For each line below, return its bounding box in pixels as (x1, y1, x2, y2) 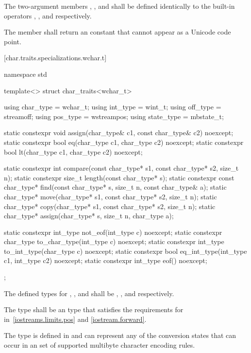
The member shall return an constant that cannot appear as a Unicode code (4, 27, 231, 37)
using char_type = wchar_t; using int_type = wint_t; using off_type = (4, 102, 221, 112)
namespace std (4, 69, 47, 79)
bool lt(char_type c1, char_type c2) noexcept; (4, 146, 143, 157)
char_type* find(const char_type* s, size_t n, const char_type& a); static (4, 182, 227, 192)
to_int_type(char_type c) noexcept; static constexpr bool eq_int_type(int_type (4, 246, 247, 256)
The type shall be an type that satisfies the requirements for (4, 304, 184, 315)
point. (4, 36, 21, 46)
